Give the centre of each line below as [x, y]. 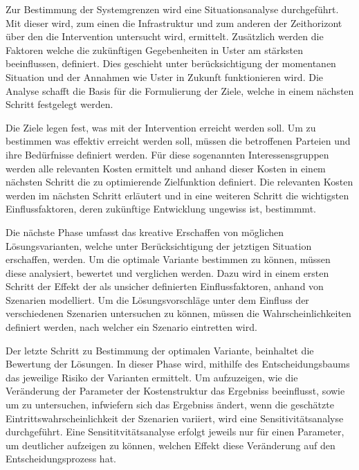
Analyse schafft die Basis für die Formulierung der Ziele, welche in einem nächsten [180, 90]
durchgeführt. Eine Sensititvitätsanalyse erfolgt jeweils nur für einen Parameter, [175, 432]
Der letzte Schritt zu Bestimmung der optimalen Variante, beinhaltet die [160, 350]
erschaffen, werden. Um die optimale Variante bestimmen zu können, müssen [168, 259]
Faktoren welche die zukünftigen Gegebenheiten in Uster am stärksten [154, 49]
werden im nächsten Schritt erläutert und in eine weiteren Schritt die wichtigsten [177, 195]
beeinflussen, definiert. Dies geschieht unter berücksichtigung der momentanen [171, 63]
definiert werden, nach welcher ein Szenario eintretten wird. [131, 327]
